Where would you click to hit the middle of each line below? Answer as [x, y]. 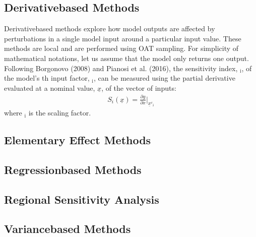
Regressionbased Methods [73, 169]
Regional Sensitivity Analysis [82, 199]
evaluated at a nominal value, [50, 87]
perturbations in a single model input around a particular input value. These [123, 38]
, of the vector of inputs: [139, 87]
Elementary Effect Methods [78, 140]
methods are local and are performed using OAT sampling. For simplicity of [121, 48]
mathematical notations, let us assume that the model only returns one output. [126, 58]
